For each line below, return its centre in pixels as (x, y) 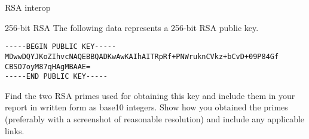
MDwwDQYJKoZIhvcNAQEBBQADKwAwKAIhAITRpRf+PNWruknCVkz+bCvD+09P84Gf (142, 56)
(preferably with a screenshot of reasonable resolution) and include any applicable (155, 119)
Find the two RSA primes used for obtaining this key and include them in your (150, 95)
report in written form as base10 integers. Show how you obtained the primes (146, 107)
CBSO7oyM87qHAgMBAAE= (48, 67)
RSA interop (28, 7)
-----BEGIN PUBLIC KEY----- (61, 47)
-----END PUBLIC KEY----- (56, 77)
